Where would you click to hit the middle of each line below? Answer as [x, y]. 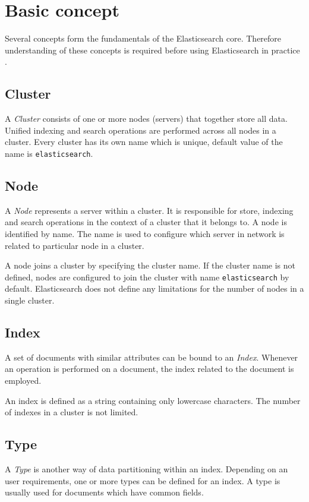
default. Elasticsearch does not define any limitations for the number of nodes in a [154, 288]
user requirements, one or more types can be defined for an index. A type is [143, 480]
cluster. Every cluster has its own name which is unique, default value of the [144, 142]
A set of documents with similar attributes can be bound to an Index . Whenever [152, 357]
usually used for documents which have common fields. [104, 492]
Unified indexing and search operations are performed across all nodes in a [141, 130]
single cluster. [30, 300]
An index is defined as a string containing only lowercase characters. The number [153, 400]
